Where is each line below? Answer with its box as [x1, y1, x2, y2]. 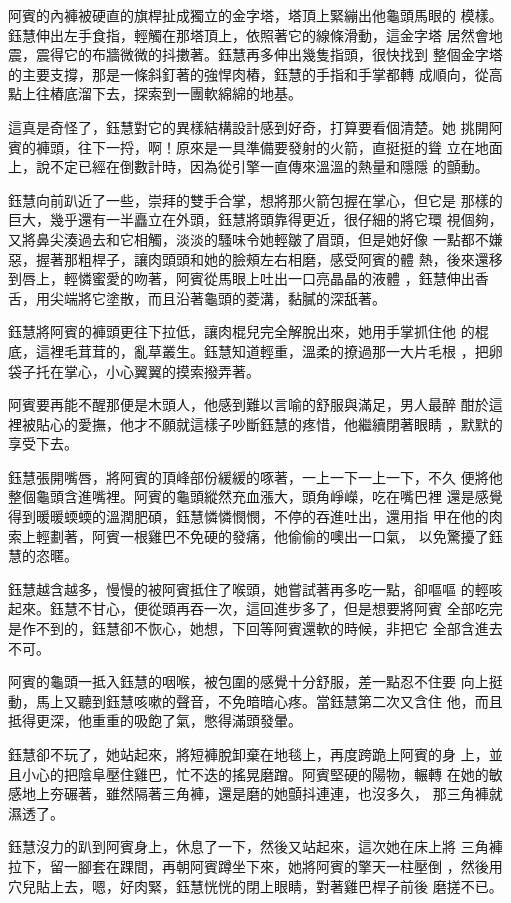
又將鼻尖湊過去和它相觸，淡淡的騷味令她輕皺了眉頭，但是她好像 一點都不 [8, 228, 489, 249]
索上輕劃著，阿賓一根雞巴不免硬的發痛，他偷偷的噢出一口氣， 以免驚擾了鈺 [8, 525, 503, 546]
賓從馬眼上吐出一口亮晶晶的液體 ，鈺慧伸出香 [189, 268, 489, 289]
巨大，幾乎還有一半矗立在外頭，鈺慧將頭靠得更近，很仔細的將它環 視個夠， [8, 209, 503, 230]
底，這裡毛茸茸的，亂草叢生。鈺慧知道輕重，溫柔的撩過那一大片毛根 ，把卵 [8, 340, 503, 361]
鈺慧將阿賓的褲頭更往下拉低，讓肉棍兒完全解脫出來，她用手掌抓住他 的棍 [8, 321, 489, 342]
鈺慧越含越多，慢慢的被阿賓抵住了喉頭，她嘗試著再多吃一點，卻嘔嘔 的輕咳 [8, 578, 503, 599]
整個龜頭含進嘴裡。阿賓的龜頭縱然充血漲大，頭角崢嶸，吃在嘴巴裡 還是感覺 [8, 486, 503, 507]
